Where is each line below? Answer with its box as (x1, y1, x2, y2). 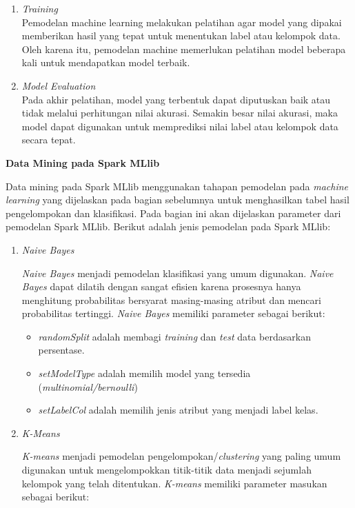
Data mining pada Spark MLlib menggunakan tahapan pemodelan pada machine (6, 179, 348, 193)
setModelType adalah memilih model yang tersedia (38, 366, 251, 380)
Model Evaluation (21, 78, 96, 92)
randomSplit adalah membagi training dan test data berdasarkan (38, 329, 311, 343)
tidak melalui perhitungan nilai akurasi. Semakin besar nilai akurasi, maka (21, 105, 338, 120)
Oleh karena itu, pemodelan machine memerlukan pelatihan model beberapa (21, 41, 346, 56)
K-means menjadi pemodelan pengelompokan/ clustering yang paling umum (21, 449, 341, 463)
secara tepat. (21, 132, 76, 147)
